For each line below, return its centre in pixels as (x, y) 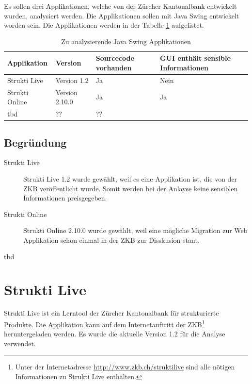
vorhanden (114, 67)
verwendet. (20, 343)
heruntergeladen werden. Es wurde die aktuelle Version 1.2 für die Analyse (115, 334)
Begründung (35, 142)
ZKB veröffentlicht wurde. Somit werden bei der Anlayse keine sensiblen (131, 188)
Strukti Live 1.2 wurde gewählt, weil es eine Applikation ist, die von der (130, 178)
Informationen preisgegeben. (65, 198)
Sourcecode (115, 58)
